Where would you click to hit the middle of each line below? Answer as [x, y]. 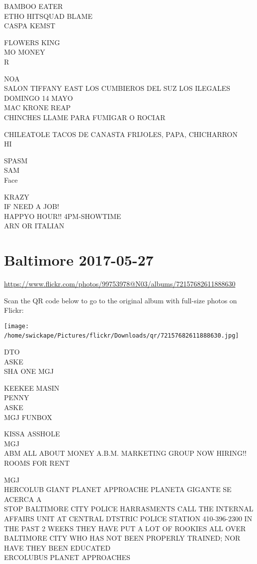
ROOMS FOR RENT [37, 463]
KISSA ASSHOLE [32, 434]
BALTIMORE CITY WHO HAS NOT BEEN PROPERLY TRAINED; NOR [122, 538]
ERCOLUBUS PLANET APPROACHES [67, 557]
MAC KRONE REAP [37, 107]
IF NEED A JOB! [32, 206]
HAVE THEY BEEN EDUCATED [57, 547]
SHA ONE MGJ [29, 371]
